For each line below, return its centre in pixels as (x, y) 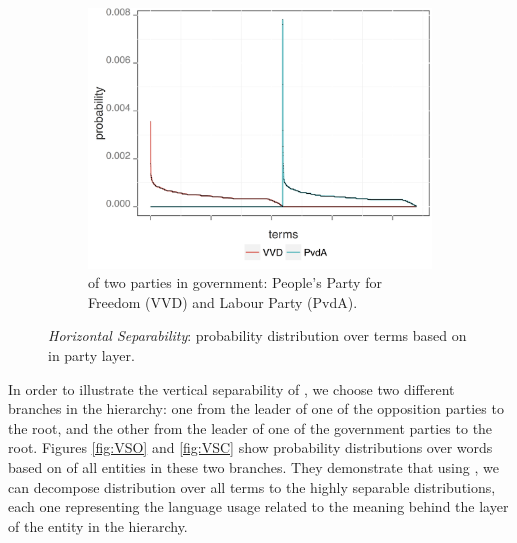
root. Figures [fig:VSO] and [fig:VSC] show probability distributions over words (250, 447)
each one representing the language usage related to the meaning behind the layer (258, 506)
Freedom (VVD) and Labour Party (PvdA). (223, 301)
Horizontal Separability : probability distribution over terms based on (257, 335)
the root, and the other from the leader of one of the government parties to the (250, 427)
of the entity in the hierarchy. (98, 525)
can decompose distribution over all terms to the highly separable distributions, (252, 486)
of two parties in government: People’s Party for (235, 282)
